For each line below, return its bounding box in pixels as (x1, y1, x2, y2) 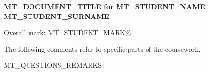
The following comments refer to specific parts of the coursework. (4, 43, 201, 54)
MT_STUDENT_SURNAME (4, 11, 110, 21)
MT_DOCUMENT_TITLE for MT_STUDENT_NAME (4, 1, 205, 11)
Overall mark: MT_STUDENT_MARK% (4, 27, 131, 37)
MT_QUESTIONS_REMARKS (4, 60, 102, 70)
